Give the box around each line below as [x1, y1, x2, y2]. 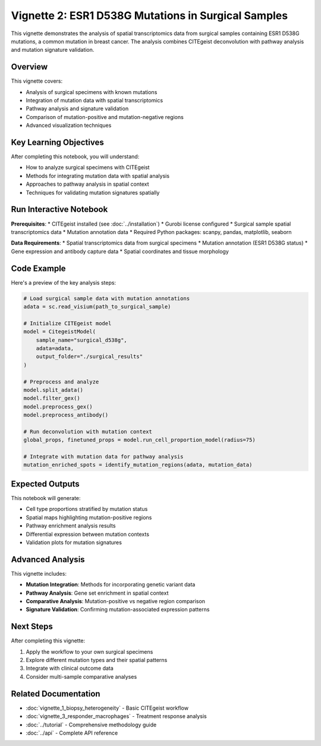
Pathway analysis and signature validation [26, 105, 129, 113]
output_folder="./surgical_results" [36, 353, 143, 360]
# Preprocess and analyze [23, 378, 99, 385]
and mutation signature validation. [11, 46, 95, 54]
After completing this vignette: [11, 637, 86, 644]
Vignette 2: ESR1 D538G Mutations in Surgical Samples [11, 9, 288, 22]
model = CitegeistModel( [23, 328, 96, 335]
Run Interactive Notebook [11, 204, 108, 214]
